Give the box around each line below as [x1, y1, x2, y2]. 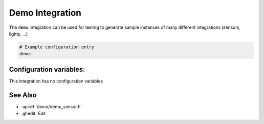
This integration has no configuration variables [9, 78, 103, 84]
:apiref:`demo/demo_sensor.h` [21, 103, 82, 109]
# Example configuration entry [19, 44, 95, 50]
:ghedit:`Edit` [21, 110, 47, 117]
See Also [9, 91, 37, 99]
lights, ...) [9, 31, 28, 37]
